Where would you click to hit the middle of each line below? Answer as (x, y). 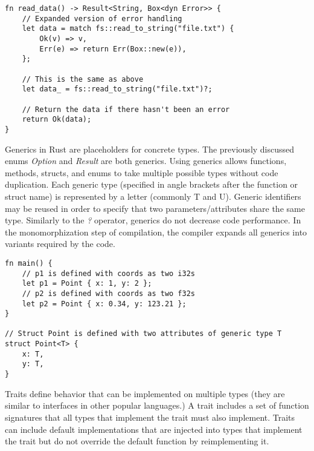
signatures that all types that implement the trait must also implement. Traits (150, 417)
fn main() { (29, 263)
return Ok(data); (57, 120)
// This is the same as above (83, 79)
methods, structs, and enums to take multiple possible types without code (142, 172)
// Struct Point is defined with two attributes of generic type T (143, 334)
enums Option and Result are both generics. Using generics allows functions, (146, 161)
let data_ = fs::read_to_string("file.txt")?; (117, 89)
